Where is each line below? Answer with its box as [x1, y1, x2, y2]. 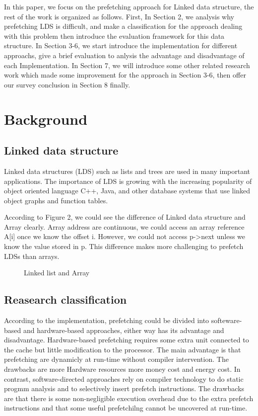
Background [4, 108, 88, 129]
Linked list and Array [24, 267, 90, 278]
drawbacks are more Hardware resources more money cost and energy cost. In [4, 364, 241, 374]
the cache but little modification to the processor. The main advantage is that [4, 344, 241, 354]
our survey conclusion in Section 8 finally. [4, 79, 130, 89]
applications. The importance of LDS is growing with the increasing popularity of [4, 175, 252, 186]
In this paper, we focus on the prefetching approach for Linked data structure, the [4, 1, 254, 11]
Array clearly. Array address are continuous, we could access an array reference [4, 221, 245, 232]
